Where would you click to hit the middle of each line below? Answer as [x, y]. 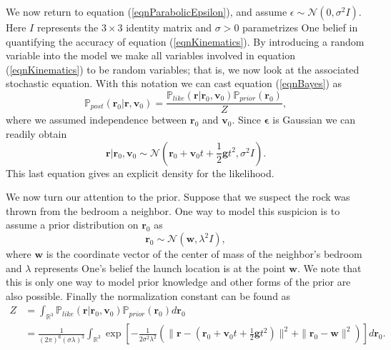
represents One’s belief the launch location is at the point [160, 267]
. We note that [329, 267]
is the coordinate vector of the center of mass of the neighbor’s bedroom [204, 254]
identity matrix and [169, 27]
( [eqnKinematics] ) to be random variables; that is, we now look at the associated [183, 69]
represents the [68, 27]
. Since [246, 120]
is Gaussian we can [314, 120]
